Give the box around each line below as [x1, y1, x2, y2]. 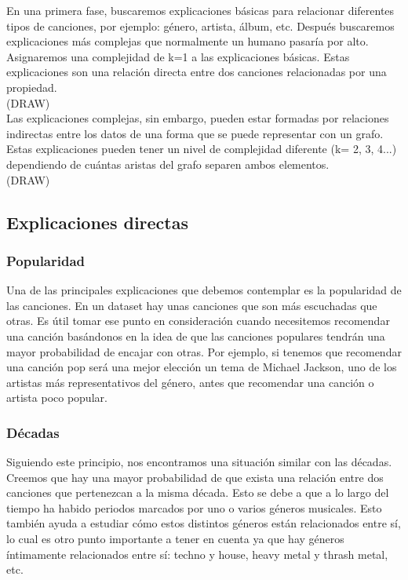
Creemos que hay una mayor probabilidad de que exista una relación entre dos [6, 469, 384, 485]
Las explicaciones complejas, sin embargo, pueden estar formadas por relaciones [6, 110, 389, 126]
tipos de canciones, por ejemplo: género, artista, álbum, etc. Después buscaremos [6, 17, 395, 34]
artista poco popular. [6, 389, 107, 406]
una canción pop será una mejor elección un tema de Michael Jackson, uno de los [6, 359, 397, 375]
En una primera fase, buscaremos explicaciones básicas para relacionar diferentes [6, 2, 395, 18]
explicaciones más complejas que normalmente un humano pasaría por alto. [6, 33, 369, 49]
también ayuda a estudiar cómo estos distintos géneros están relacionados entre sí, [6, 515, 401, 531]
